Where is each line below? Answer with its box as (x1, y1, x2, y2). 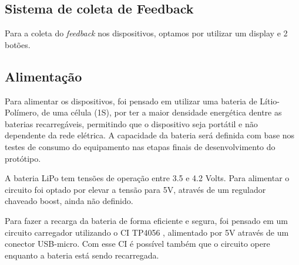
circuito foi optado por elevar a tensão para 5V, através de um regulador (5, 183, 266, 195)
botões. (5, 38, 31, 50)
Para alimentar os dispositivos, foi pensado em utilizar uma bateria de (5, 94, 257, 107)
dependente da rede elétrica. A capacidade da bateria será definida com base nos (5, 129, 295, 141)
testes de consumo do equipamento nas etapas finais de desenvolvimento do (5, 140, 276, 152)
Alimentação (5, 67, 82, 85)
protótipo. (5, 152, 41, 164)
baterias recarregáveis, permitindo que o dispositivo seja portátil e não (5, 117, 258, 130)
